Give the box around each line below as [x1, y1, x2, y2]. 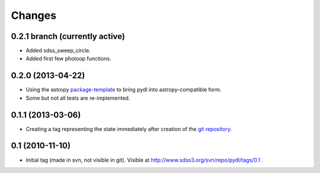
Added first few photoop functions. [25, 55, 112, 62]
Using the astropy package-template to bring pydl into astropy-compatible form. [25, 86, 222, 93]
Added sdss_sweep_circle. [25, 47, 91, 54]
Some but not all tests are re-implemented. [25, 94, 130, 102]
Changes [11, 9, 56, 22]
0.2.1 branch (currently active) [11, 31, 126, 41]
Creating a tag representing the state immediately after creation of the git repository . [25, 125, 232, 132]
